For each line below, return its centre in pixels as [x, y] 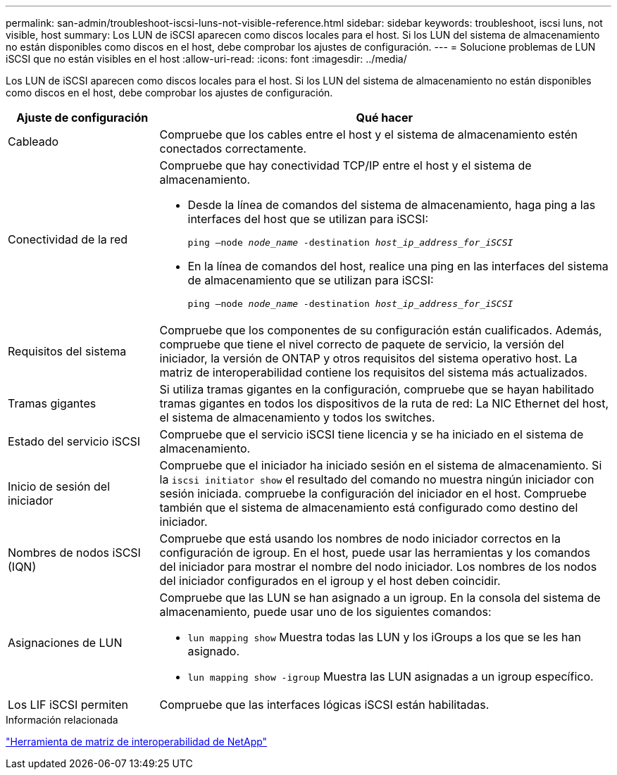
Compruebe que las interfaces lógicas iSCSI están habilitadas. [324, 705]
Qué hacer [384, 118]
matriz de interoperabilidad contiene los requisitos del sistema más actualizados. [373, 372]
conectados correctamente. [233, 149]
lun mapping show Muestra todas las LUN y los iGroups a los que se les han [384, 637]
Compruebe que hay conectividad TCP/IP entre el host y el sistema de [345, 165]
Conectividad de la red [68, 239]
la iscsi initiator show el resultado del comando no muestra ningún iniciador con [377, 479]
